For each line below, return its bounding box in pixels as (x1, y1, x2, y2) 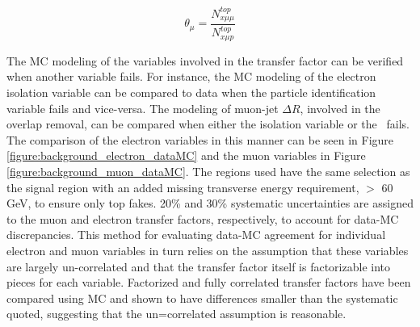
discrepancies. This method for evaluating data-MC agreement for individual (6, 226, 386, 243)
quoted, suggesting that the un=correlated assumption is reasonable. (6, 305, 346, 322)
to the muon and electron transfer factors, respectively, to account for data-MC (6, 210, 399, 227)
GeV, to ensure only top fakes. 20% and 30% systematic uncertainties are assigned (6, 195, 414, 212)
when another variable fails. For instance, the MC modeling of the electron (6, 68, 376, 85)
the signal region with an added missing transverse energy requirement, (6, 178, 359, 195)
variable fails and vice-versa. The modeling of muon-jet (6, 99, 279, 116)
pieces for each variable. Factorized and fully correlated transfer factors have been (6, 274, 411, 291)
